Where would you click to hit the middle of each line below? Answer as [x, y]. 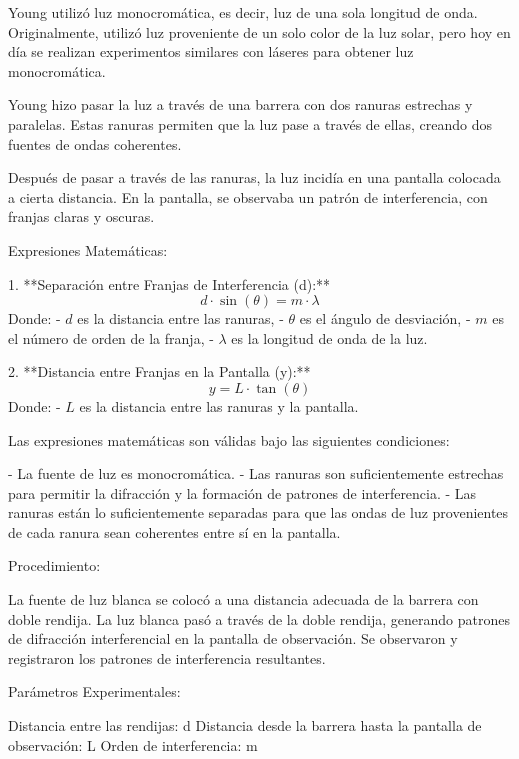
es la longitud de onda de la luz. [329, 337]
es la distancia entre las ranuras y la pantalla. [219, 405]
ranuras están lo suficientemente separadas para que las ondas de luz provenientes [258, 512]
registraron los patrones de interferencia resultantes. [167, 657]
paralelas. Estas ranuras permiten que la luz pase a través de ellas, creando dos [250, 123]
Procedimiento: [54, 565]
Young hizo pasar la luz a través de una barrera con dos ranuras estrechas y [240, 104]
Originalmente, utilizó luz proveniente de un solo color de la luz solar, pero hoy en [259, 31]
